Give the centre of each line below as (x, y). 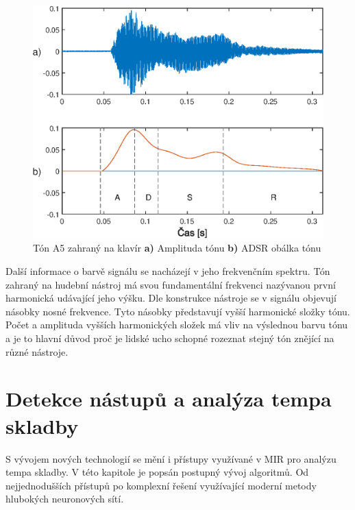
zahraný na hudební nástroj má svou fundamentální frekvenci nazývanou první (171, 284)
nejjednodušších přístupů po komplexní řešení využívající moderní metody (161, 485)
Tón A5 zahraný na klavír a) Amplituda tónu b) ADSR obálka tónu (177, 248)
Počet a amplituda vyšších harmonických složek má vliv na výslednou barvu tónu (177, 325)
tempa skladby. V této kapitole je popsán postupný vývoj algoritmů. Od (157, 472)
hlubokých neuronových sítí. (65, 499)
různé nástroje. (37, 351)
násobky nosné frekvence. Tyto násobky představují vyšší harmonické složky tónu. (178, 311)
